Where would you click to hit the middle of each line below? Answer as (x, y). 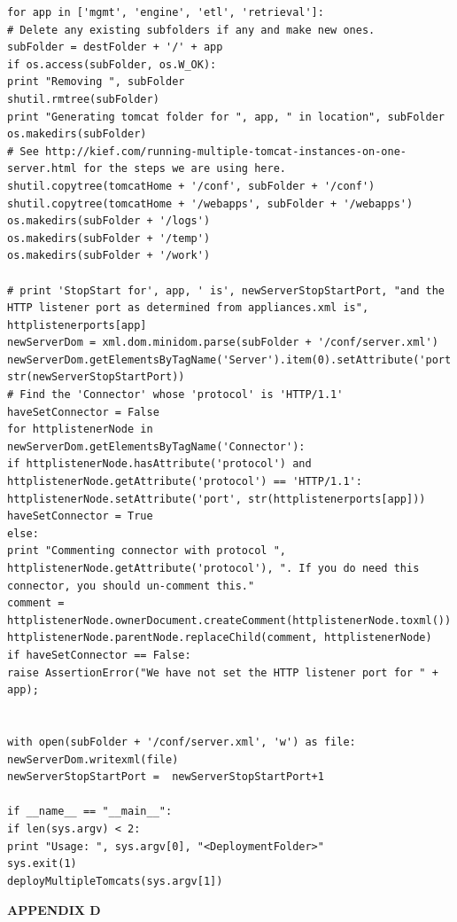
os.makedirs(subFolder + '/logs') (109, 221)
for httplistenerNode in (80, 430)
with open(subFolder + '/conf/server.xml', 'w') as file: (182, 742)
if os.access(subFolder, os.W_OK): (112, 64)
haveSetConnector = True (80, 516)
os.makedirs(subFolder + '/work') (109, 256)
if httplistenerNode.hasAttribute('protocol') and (159, 464)
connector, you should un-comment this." (131, 586)
